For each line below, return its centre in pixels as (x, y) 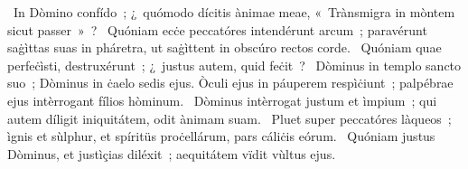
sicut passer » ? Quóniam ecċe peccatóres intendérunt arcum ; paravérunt (217, 29)
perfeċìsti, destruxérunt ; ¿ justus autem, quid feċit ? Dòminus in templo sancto (234, 65)
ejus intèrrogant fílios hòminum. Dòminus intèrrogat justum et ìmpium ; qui (222, 100)
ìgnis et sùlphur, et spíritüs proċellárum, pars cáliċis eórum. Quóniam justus (221, 136)
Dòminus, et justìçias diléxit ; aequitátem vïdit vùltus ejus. (172, 153)
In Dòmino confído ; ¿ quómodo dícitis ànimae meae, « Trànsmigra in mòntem (234, 12)
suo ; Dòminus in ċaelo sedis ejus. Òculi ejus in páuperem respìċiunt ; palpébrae (230, 83)
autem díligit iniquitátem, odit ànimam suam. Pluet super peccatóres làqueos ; (229, 118)
